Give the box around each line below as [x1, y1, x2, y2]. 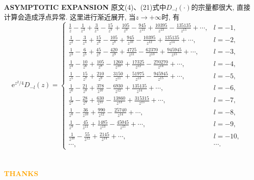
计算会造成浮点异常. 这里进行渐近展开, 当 [4, 11, 136, 22]
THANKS [4, 168, 39, 178]
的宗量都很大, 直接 [191, 2, 251, 12]
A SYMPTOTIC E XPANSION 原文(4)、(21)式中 [4, 2, 166, 12]
